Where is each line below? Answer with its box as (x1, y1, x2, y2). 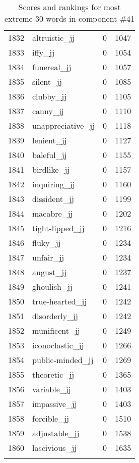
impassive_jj (32, 398, 77, 409)
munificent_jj (32, 325, 80, 336)
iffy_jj (32, 46, 55, 58)
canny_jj (32, 105, 64, 117)
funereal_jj (32, 61, 72, 73)
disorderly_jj (32, 310, 78, 322)
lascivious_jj (32, 442, 77, 453)
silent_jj (32, 76, 62, 87)
